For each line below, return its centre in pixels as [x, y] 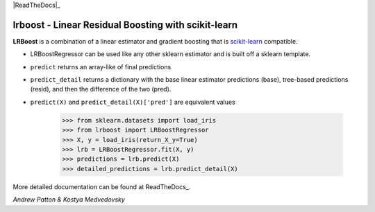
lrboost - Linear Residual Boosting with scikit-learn [125, 25]
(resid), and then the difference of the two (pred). [101, 89]
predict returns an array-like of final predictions [101, 67]
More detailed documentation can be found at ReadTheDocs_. [102, 186]
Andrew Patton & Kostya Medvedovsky [69, 200]
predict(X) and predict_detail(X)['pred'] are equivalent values [133, 102]
